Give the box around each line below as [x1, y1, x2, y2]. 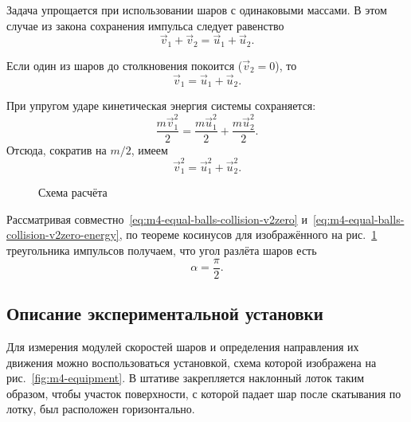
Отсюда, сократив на [6, 141, 107, 158]
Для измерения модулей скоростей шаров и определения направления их [6, 338, 359, 354]
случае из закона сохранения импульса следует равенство [6, 17, 284, 33]
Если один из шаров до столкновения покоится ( [6, 57, 243, 73]
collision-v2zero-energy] [6, 226, 119, 243]
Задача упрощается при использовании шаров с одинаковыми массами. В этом [6, 2, 387, 18]
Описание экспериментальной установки [6, 301, 323, 326]
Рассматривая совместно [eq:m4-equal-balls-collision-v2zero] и [6, 210, 307, 227]
